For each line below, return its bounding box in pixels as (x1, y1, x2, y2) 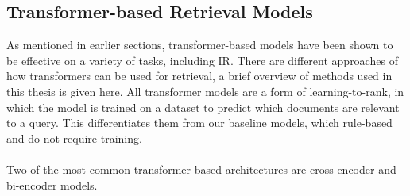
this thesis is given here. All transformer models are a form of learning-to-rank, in (6, 83, 404, 99)
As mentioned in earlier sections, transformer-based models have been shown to (6, 37, 393, 53)
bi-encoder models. (6, 176, 98, 193)
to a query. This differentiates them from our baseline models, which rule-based (6, 114, 393, 131)
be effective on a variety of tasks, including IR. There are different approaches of (6, 52, 398, 68)
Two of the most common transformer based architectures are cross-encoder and (6, 160, 396, 177)
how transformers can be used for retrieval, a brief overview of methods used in (6, 67, 393, 84)
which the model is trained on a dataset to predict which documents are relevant (6, 98, 400, 115)
